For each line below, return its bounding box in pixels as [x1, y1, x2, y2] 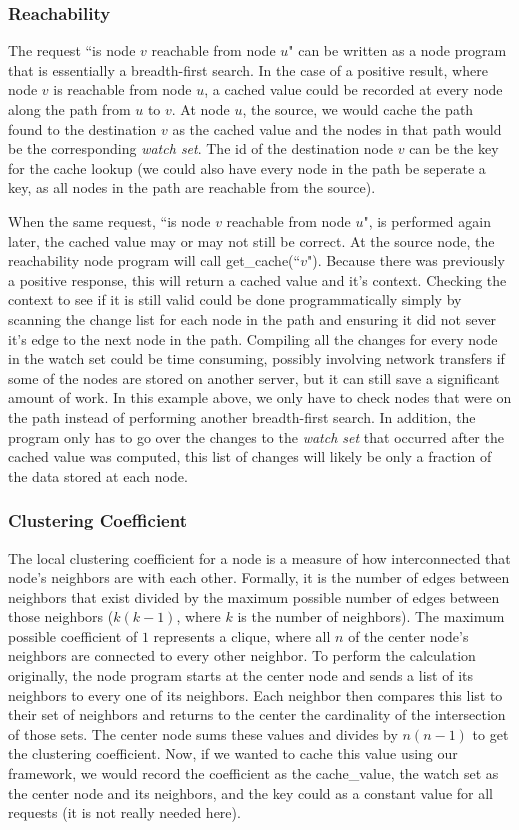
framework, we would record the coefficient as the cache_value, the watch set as [8, 763, 499, 784]
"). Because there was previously [306, 250, 505, 271]
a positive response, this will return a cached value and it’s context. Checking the [8, 269, 507, 290]
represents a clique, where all [153, 625, 331, 646]
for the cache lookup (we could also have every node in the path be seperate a [8, 157, 486, 178]
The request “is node [8, 40, 136, 61]
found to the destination [8, 118, 157, 139]
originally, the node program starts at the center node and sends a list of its [8, 665, 473, 686]
